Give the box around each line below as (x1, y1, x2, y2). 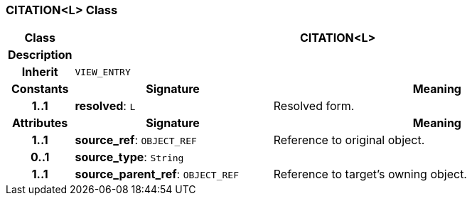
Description (8, 48, 73, 63)
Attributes (12, 116, 68, 131)
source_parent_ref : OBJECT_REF (75, 167, 239, 182)
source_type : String (75, 150, 184, 165)
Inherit (21, 65, 58, 80)
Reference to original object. (273, 133, 425, 148)
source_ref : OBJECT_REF (75, 133, 197, 148)
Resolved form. (273, 99, 355, 114)
